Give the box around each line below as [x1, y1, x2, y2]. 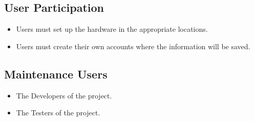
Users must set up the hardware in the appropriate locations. [16, 24, 208, 34]
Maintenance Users [4, 66, 108, 82]
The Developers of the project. [16, 90, 112, 100]
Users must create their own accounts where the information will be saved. [16, 41, 250, 51]
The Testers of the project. [16, 107, 100, 118]
